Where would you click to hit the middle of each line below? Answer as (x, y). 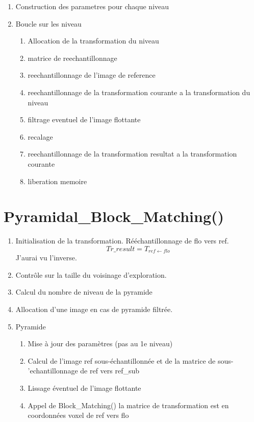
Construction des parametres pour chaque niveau (92, 6)
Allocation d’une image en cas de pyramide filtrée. (94, 309)
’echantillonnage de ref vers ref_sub (84, 371)
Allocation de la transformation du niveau (93, 41)
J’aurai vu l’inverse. (46, 258)
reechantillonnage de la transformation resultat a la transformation (132, 154)
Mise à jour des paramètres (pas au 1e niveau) (100, 343)
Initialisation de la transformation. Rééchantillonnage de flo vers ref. (122, 241)
